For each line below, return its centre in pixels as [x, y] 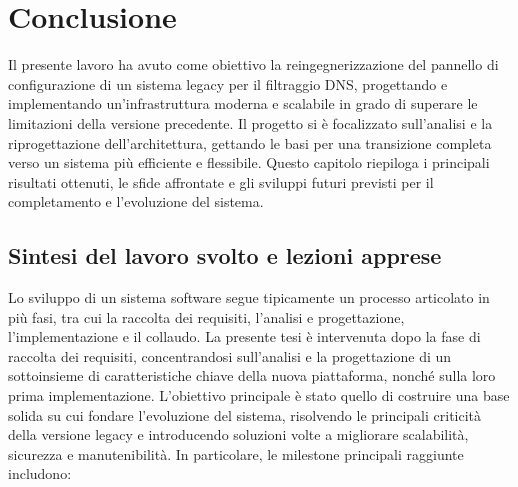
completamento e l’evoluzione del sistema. [136, 201]
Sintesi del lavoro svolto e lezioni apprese [225, 255]
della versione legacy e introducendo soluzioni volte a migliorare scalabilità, [238, 434]
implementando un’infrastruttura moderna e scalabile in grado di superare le [243, 103]
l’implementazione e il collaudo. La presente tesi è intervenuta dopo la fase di [244, 336]
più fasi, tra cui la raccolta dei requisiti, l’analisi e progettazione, [206, 316]
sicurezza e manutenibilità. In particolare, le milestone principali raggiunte [236, 453]
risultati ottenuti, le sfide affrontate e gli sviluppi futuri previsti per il [221, 181]
